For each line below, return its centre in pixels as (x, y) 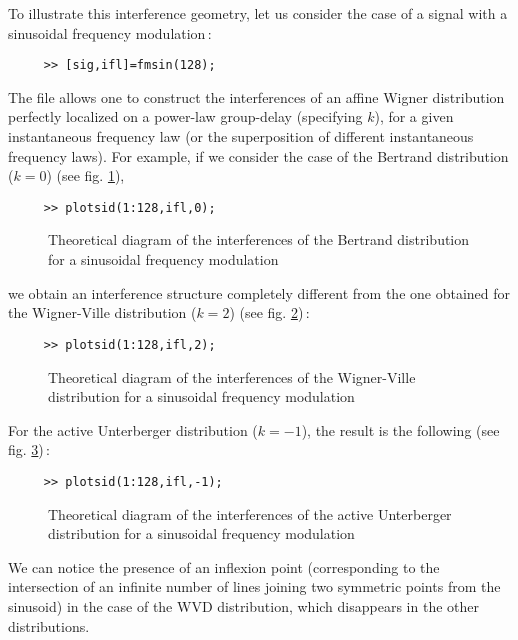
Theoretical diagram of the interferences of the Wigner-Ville (232, 376)
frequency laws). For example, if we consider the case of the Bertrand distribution (258, 155)
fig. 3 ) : (29, 449)
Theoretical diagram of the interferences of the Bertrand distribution (259, 239)
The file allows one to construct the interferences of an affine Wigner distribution (256, 96)
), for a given (414, 116)
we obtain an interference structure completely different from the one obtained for (259, 292)
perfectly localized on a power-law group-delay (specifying (185, 116)
